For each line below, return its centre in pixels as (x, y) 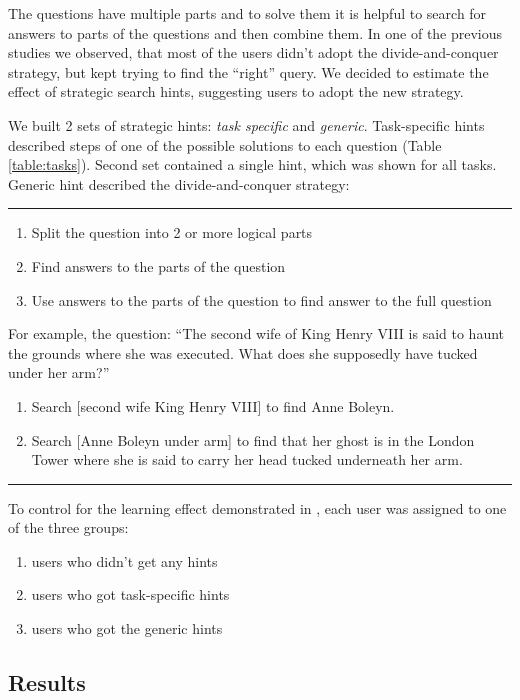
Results (47, 682)
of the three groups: (68, 527)
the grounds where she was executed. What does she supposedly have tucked (243, 352)
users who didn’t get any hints (124, 560)
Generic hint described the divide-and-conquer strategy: (179, 183)
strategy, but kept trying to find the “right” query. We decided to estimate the (248, 71)
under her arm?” (59, 372)
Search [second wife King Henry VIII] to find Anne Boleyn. (213, 405)
